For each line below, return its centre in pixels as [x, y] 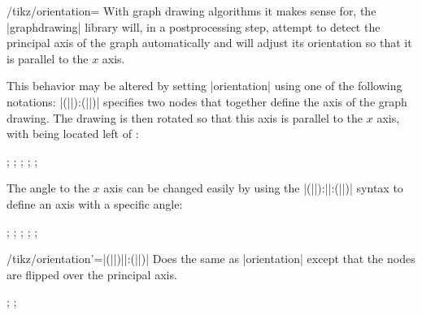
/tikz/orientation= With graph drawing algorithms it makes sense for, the [191, 11]
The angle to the [48, 188]
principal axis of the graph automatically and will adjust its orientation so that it [209, 43]
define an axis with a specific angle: [95, 203]
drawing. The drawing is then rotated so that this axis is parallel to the [185, 117]
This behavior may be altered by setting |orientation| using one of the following [204, 86]
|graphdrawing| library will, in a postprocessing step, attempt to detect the [194, 26]
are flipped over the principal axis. [92, 274]
